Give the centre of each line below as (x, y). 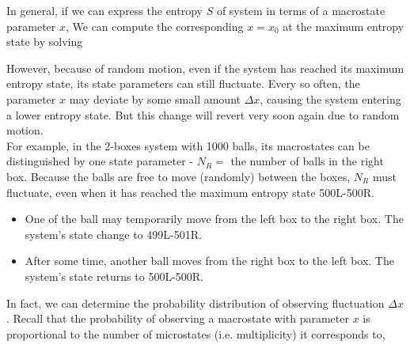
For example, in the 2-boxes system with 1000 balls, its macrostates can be (188, 145)
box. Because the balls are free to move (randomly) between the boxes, (178, 176)
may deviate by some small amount (155, 98)
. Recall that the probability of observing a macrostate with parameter (178, 318)
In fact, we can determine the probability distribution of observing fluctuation (196, 303)
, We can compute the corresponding (154, 26)
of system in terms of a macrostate (301, 10)
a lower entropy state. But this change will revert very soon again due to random (203, 114)
